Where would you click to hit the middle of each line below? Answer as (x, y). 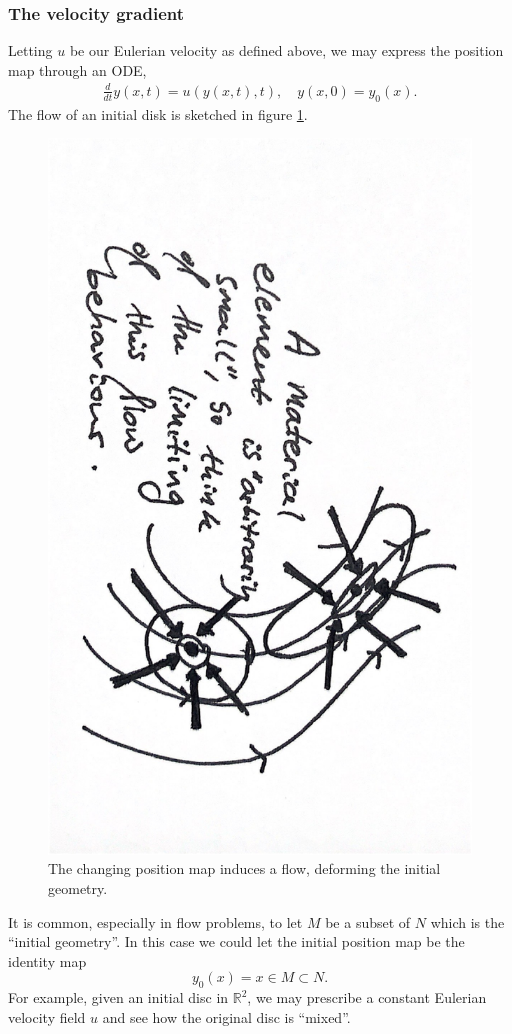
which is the (467, 921)
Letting (30, 50)
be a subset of (368, 921)
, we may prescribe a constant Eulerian (367, 997)
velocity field (47, 1016)
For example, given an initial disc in (118, 997)
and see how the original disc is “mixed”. (226, 1016)
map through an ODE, (77, 69)
